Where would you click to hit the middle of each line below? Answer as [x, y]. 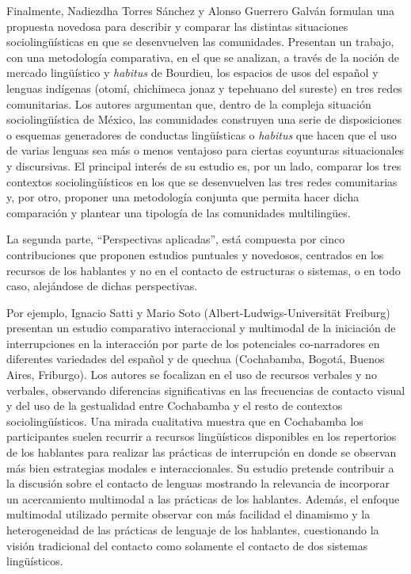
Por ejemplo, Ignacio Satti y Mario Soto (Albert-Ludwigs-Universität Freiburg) [198, 312]
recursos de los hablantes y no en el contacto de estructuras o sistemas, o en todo [204, 270]
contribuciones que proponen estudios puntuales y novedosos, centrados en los [195, 254]
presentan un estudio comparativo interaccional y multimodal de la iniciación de [201, 328]
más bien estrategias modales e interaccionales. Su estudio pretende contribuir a [200, 467]
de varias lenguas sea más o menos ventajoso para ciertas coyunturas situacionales [205, 150]
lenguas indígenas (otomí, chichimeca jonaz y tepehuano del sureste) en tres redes [204, 88]
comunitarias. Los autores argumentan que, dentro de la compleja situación [189, 103]
